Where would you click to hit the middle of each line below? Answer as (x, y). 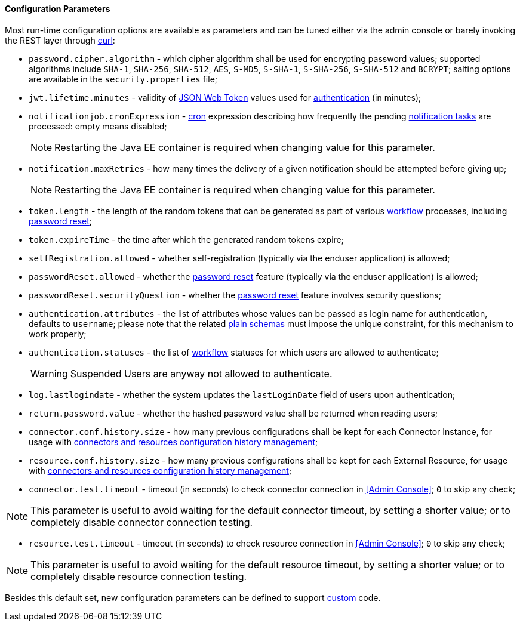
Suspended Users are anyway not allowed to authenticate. (201, 373)
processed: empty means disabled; (98, 126)
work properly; (58, 334)
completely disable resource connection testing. (139, 576)
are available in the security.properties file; (123, 79)
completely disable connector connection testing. (142, 522)
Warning (49, 373)
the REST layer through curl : (60, 40)
